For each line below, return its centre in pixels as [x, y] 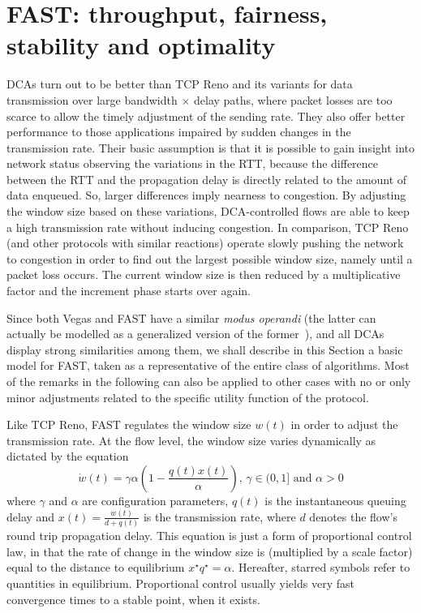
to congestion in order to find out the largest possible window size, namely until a [210, 258]
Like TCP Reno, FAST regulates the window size [129, 424]
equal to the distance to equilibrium [96, 567]
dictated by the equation [68, 456]
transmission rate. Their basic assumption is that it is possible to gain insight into [211, 147]
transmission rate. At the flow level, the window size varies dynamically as [191, 440]
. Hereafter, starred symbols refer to [321, 567]
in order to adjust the [344, 424]
